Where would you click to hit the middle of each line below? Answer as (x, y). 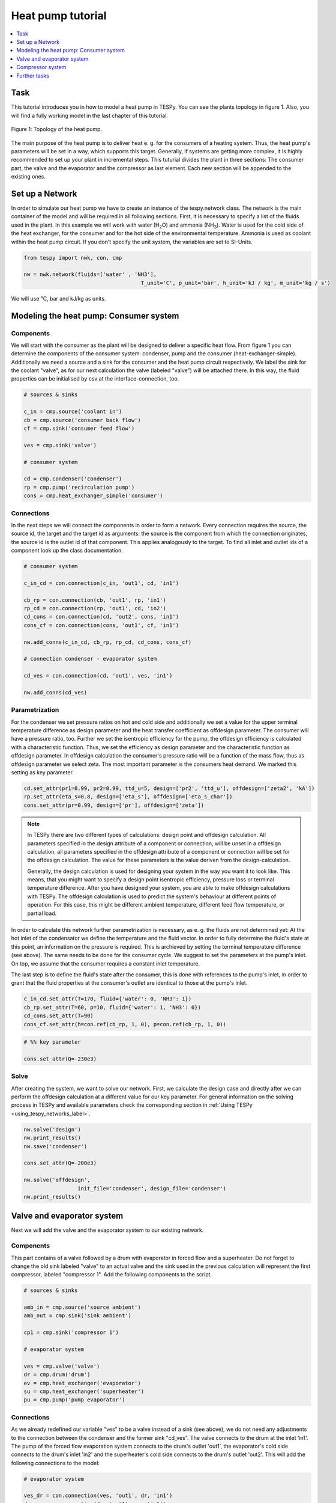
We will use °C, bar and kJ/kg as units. (58, 298)
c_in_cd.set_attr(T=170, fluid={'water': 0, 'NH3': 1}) (108, 999)
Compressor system (41, 67)
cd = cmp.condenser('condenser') (73, 479)
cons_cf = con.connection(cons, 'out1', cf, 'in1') (101, 625)
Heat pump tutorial (59, 16)
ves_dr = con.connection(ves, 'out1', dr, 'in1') (98, 1496)
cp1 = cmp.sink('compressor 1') (71, 1333)
